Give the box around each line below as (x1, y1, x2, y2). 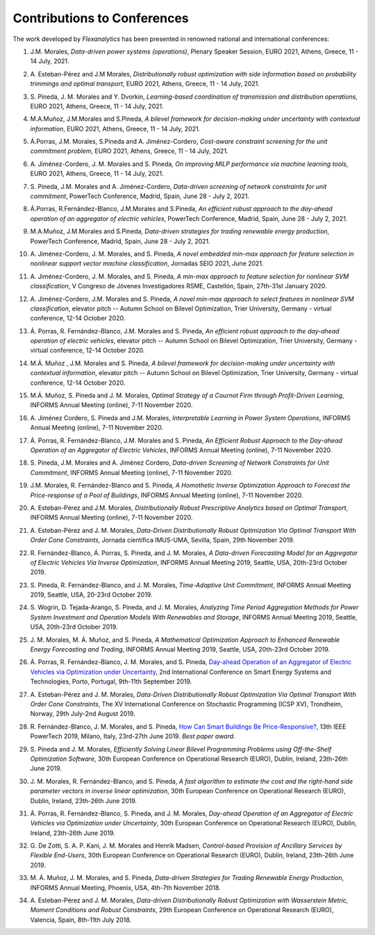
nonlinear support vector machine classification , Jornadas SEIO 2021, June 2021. (30, 259, 264, 267)
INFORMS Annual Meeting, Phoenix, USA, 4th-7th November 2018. (30, 883, 222, 892)
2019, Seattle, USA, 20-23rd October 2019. (30, 590, 153, 599)
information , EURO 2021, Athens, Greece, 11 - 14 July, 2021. (30, 124, 201, 133)
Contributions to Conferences (12, 10, 189, 26)
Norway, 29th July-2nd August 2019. (30, 709, 135, 718)
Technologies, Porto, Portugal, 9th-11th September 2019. (30, 677, 192, 686)
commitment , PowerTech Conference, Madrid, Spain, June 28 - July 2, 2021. (30, 192, 250, 201)
